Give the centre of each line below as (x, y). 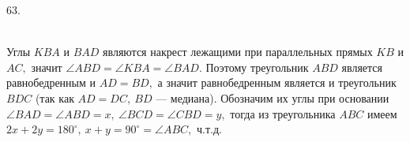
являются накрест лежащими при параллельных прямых (238, 52)
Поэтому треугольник (257, 67)
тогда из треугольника (283, 113)
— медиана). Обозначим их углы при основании (273, 97)
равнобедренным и (51, 82)
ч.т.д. (209, 129)
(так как (55, 97)
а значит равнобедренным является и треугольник (277, 82)
